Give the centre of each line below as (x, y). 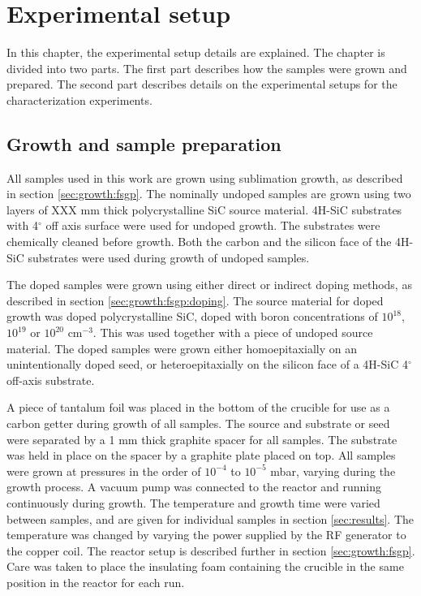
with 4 (22, 225)
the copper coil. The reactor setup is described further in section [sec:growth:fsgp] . (211, 550)
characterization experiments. (79, 99)
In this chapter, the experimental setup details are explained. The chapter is (196, 52)
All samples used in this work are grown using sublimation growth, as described (205, 177)
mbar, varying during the (333, 471)
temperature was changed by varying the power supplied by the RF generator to (206, 535)
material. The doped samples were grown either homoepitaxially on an (182, 348)
